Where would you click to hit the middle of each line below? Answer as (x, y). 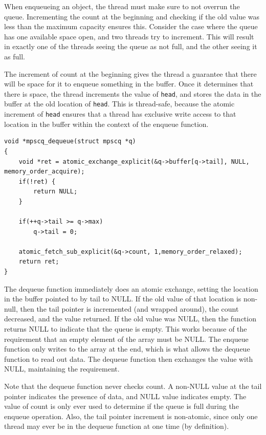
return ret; (39, 262)
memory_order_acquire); (45, 172)
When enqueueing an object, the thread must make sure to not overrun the (122, 6)
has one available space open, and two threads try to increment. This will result (129, 36)
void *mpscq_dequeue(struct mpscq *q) (70, 142)
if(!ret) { (37, 181)
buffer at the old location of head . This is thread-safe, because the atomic (119, 104)
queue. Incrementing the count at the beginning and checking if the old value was (132, 16)
